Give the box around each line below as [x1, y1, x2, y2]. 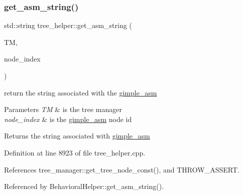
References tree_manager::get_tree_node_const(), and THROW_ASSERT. [4, 164, 239, 174]
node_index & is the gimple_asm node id [4, 113, 132, 124]
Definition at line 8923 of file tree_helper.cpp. [4, 147, 146, 157]
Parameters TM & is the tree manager [4, 104, 123, 114]
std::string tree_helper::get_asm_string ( [4, 20, 132, 30]
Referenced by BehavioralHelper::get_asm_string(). [4, 181, 164, 191]
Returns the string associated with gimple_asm [4, 130, 150, 141]
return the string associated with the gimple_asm [4, 87, 157, 97]
